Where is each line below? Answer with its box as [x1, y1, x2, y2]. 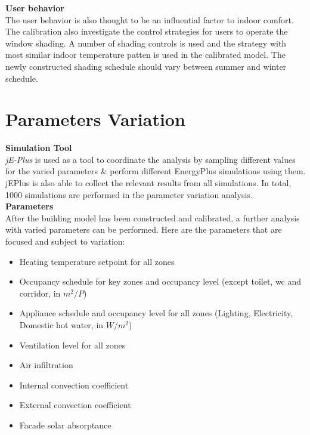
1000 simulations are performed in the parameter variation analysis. [5, 188, 253, 200]
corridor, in [19, 286, 61, 299]
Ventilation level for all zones [19, 338, 126, 351]
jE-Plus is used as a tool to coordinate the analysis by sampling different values [5, 153, 296, 165]
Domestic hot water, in [19, 319, 104, 331]
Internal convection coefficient [19, 378, 129, 391]
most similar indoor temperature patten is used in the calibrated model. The [5, 48, 286, 61]
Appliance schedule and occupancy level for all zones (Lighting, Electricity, [19, 307, 293, 319]
